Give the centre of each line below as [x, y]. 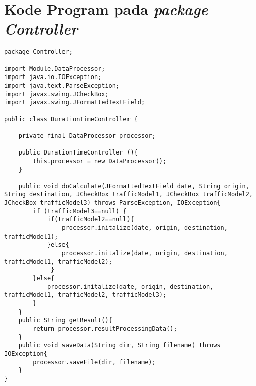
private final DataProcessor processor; [87, 136]
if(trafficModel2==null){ [90, 220]
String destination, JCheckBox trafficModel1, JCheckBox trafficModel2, [129, 195]
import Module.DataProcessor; [55, 69]
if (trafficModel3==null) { [80, 211]
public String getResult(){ [65, 320]
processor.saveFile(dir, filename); [94, 362]
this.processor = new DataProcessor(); [100, 161]
